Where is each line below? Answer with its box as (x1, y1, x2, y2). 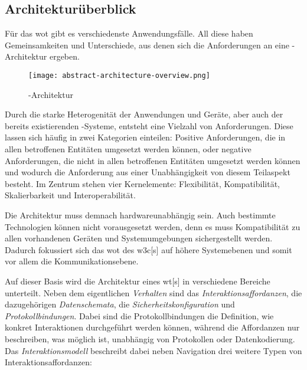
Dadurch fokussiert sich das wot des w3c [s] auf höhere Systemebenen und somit (5, 243, 292, 256)
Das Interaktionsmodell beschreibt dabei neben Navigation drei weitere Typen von (5, 344, 302, 356)
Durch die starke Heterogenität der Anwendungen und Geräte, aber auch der (5, 108, 283, 120)
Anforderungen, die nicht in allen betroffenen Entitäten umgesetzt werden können (5, 154, 301, 166)
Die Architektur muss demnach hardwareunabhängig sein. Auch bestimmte (5, 208, 276, 221)
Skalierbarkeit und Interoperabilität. (5, 189, 136, 201)
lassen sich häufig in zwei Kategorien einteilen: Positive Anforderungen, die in (5, 131, 286, 143)
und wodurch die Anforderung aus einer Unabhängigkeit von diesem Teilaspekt (5, 166, 290, 178)
